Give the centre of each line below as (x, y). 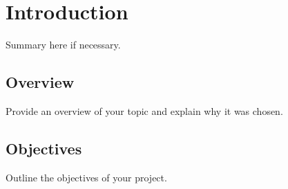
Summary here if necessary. (63, 45)
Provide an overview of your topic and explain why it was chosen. (144, 110)
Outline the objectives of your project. (86, 177)
